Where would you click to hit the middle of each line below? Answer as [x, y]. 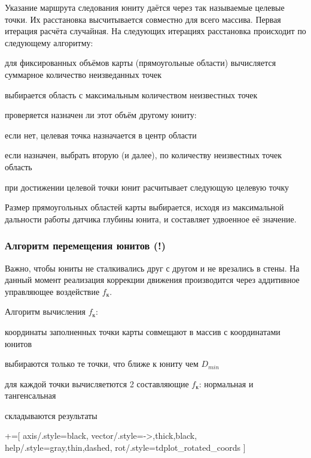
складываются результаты [51, 415]
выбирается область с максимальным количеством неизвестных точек [131, 94]
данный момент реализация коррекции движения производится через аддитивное [152, 280]
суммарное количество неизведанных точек [83, 74]
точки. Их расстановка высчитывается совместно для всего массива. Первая [143, 19]
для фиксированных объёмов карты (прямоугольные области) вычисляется [141, 63]
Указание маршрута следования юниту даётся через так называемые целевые [145, 7]
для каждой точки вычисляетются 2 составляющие [97, 383]
